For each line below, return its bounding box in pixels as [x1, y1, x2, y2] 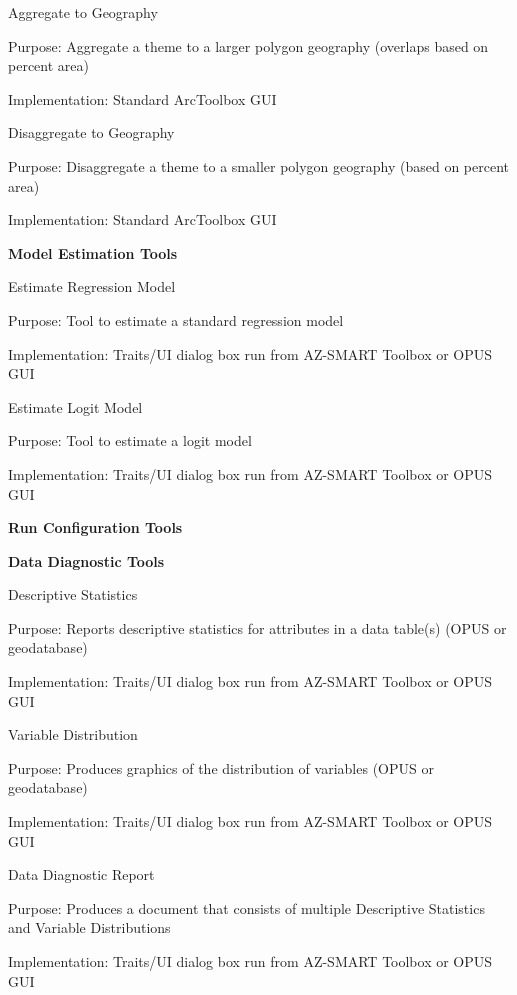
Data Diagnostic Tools [8, 550, 165, 571]
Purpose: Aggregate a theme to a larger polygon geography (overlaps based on [8, 35, 489, 56]
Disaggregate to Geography [8, 122, 175, 143]
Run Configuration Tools [8, 517, 183, 538]
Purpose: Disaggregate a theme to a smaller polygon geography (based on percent [8, 155, 509, 176]
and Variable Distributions [8, 917, 171, 938]
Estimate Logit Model [8, 396, 143, 417]
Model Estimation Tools [8, 242, 178, 263]
